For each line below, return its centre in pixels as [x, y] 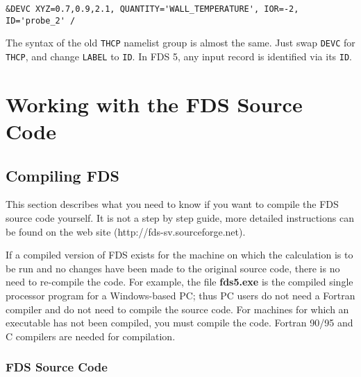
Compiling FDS [62, 175]
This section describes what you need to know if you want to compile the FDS [172, 204]
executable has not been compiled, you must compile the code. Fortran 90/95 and [179, 323]
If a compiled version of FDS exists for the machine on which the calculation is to [179, 255]
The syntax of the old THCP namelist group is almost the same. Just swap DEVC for [180, 43]
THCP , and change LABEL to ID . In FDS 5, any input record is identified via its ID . [179, 56]
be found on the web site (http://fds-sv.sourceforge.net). [126, 231]
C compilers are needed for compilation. [91, 336]
